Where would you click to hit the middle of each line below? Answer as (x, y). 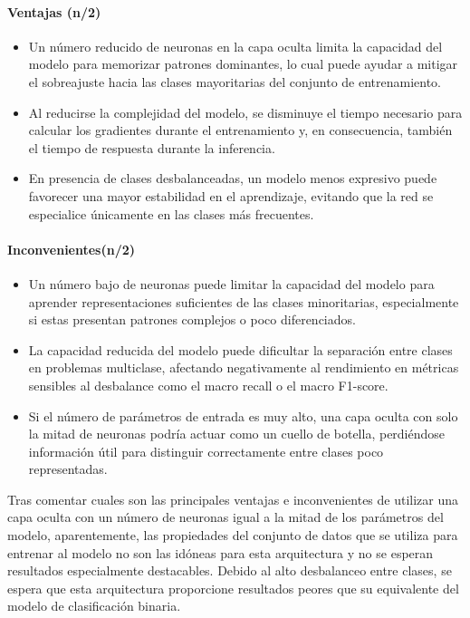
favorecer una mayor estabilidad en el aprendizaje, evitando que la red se (231, 195)
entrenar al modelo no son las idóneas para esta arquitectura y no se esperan (221, 552)
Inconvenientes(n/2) (72, 249)
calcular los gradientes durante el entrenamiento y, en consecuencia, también (240, 130)
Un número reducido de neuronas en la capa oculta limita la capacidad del (235, 46)
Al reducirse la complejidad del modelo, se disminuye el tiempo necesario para (245, 112)
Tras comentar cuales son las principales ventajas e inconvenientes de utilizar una (233, 499)
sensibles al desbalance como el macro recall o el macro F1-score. (208, 385)
